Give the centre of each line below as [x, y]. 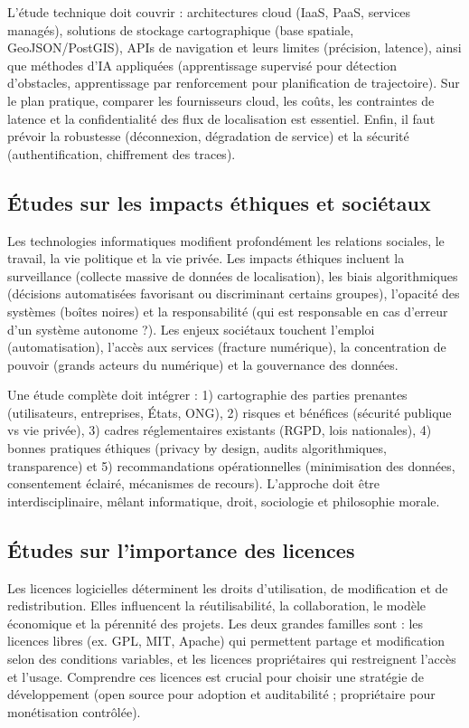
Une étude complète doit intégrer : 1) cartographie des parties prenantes [207, 395]
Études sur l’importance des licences [181, 549]
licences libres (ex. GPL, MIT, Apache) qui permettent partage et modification [226, 641]
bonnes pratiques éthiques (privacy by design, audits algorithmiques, [197, 448]
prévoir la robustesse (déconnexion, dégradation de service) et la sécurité [208, 136]
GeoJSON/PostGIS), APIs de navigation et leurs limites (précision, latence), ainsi [234, 47]
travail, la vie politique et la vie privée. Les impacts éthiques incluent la [206, 258]
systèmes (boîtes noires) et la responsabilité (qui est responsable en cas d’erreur [228, 311]
